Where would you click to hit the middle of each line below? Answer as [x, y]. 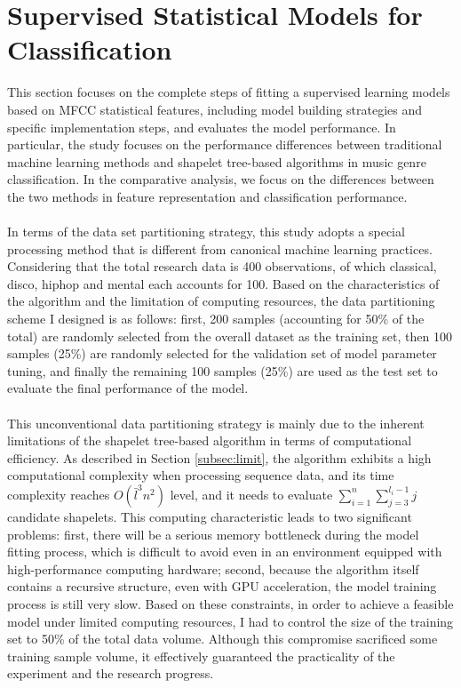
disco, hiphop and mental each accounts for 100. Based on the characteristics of [223, 283]
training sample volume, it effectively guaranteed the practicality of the [201, 656]
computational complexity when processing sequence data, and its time [201, 475]
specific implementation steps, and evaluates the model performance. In [202, 127]
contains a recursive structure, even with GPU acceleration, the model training [222, 586]
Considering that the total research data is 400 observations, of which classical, [222, 266]
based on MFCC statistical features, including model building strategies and [215, 109]
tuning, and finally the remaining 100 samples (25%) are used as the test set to [223, 370]
